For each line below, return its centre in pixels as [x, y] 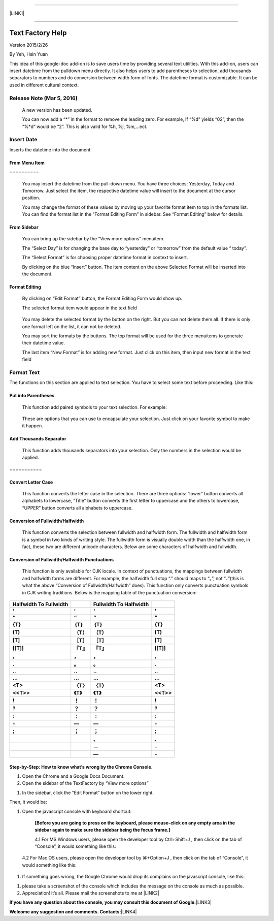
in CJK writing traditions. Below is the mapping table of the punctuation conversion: [109, 592]
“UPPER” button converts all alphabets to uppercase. [77, 507]
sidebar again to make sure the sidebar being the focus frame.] [102, 830]
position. [31, 198]
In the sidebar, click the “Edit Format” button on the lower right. [88, 792]
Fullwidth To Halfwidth [121, 604]
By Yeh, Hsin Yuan [29, 54]
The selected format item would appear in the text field [79, 308]
